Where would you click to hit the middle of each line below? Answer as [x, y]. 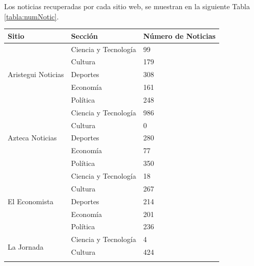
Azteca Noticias [32, 138]
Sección [84, 35]
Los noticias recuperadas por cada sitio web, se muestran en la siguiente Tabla [127, 6]
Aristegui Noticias [36, 74]
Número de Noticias [179, 35]
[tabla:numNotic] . [31, 16]
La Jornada [26, 247]
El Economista [31, 201]
